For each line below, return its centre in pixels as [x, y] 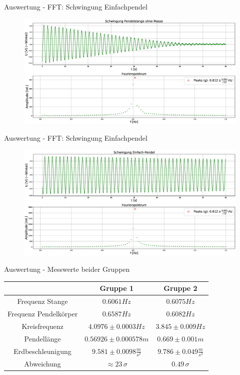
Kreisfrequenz [42, 326]
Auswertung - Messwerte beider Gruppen [67, 269]
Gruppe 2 [180, 288]
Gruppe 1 [116, 288]
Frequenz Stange [42, 301]
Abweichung [42, 363]
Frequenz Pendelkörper [43, 313]
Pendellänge [42, 338]
